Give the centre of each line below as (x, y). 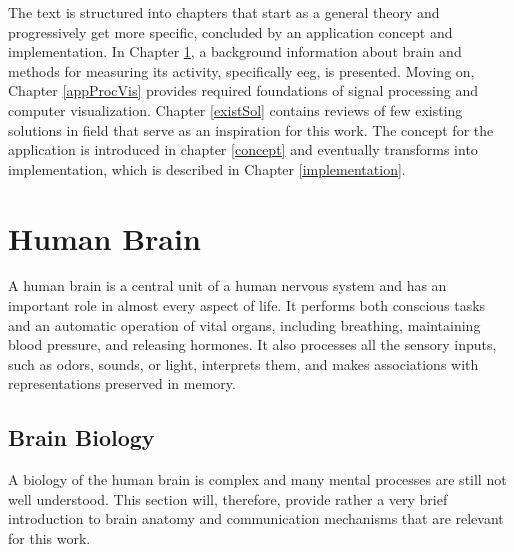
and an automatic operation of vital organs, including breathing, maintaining (244, 324)
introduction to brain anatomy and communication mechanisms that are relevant (256, 518)
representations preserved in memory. (122, 383)
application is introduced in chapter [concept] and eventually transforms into (243, 149)
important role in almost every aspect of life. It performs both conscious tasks (247, 305)
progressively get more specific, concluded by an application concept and (230, 31)
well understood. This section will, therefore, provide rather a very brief (228, 498)
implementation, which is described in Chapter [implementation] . (207, 168)
